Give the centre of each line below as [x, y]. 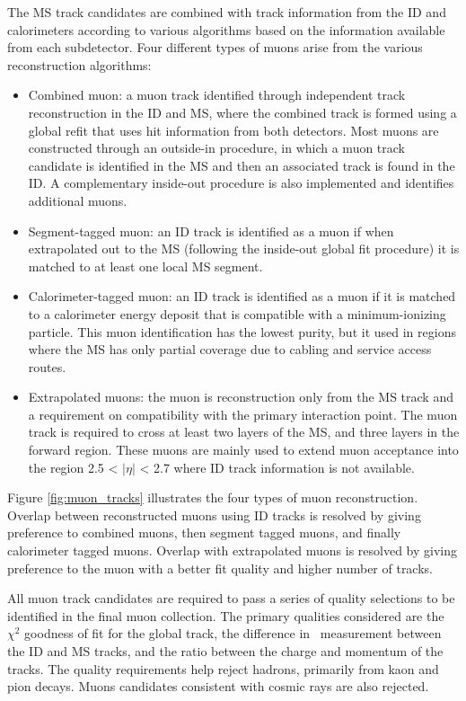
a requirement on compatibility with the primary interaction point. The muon [243, 414]
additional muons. [78, 200]
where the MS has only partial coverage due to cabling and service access [230, 349]
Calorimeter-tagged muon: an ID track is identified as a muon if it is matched [242, 296]
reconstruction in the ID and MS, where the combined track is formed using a [242, 112]
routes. [47, 366]
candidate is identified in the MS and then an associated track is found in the [242, 165]
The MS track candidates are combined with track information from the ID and [227, 12]
